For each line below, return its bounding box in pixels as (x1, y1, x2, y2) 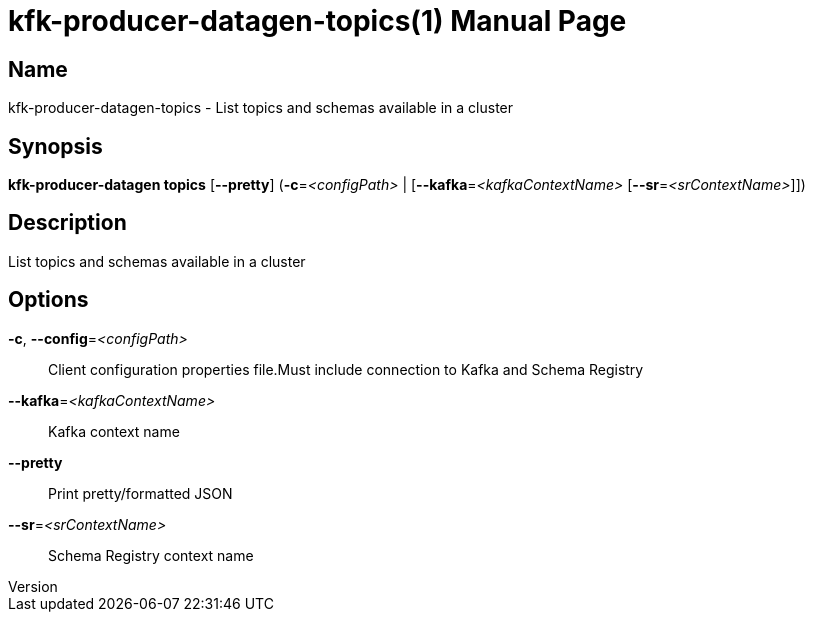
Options (8, 287, 89, 313)
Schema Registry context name (48, 546, 254, 564)
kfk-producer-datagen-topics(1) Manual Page (8, 4, 627, 38)
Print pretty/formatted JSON (48, 484, 233, 502)
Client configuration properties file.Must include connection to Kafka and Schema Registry (48, 360, 644, 378)
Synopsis (8, 133, 103, 159)
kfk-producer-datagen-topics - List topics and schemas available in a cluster (8, 99, 514, 117)
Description (8, 210, 127, 236)
